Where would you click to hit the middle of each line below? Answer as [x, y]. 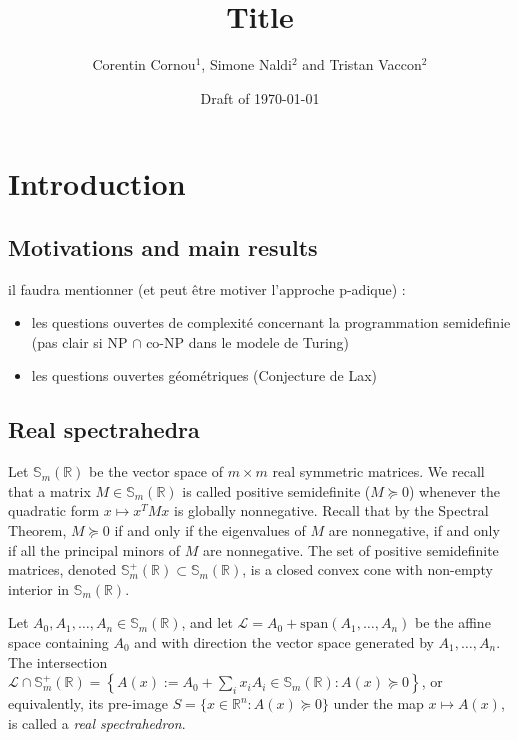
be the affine [453, 622]
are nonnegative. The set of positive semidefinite [351, 549]
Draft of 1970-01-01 [260, 97]
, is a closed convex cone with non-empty [367, 569]
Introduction [97, 183]
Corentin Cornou [144, 64]
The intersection [58, 661]
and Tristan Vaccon [362, 64]
